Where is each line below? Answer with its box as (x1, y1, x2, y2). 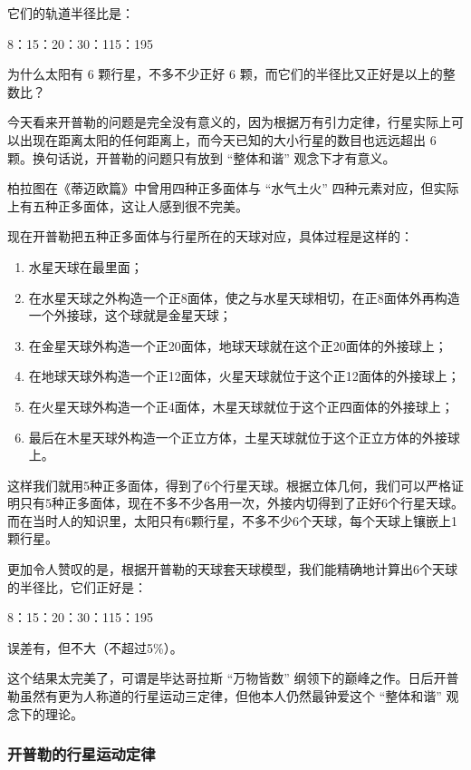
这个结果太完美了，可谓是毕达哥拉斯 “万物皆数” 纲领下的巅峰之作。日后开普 (7, 668, 459, 687)
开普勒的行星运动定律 (7, 743, 156, 765)
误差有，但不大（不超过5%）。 (7, 638, 183, 657)
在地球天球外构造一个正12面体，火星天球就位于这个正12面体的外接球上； (28, 366, 460, 385)
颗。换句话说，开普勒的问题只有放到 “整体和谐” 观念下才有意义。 (7, 148, 396, 167)
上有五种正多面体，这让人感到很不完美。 (7, 196, 248, 215)
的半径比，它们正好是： (7, 577, 147, 596)
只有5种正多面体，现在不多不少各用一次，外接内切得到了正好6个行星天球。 (19, 493, 464, 512)
